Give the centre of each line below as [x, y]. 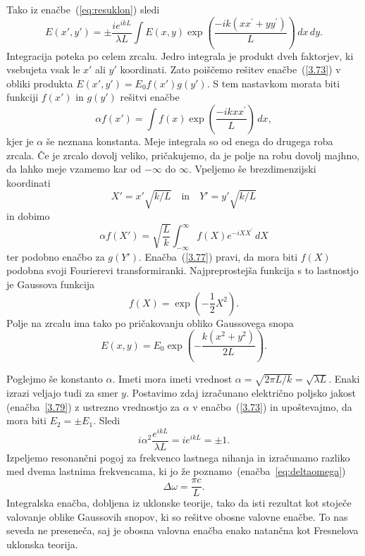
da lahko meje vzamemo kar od [74, 169]
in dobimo [28, 215]
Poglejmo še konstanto [55, 379]
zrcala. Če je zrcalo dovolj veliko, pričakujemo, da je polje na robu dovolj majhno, [183, 155]
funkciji [23, 97]
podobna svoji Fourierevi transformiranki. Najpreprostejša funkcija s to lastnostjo [182, 270]
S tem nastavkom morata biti [277, 83]
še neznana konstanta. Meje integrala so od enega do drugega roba [190, 141]
